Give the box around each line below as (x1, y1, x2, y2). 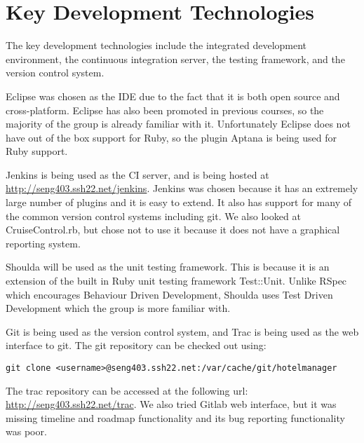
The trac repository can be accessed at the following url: (6, 383, 248, 397)
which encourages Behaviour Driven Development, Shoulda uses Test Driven (6, 287, 333, 301)
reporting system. (6, 236, 81, 250)
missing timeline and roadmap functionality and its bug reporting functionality (6, 410, 345, 425)
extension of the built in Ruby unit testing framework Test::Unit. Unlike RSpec (6, 273, 347, 288)
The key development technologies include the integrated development (6, 38, 307, 53)
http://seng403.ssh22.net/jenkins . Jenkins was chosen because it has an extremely (6, 181, 358, 196)
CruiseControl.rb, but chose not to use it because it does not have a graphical (6, 222, 340, 237)
